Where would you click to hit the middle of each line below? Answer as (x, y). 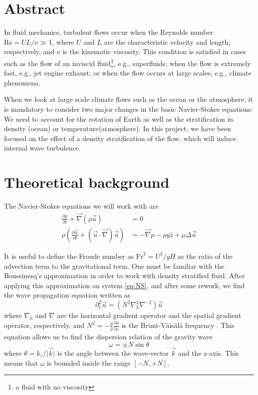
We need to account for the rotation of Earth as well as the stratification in (119, 118)
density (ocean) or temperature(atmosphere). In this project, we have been (118, 128)
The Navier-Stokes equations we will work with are (81, 206)
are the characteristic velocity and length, (167, 41)
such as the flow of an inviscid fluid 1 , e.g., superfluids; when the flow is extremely (128, 62)
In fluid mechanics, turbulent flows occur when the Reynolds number (109, 32)
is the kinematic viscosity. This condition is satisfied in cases (154, 51)
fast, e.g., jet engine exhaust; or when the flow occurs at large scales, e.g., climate (128, 73)
